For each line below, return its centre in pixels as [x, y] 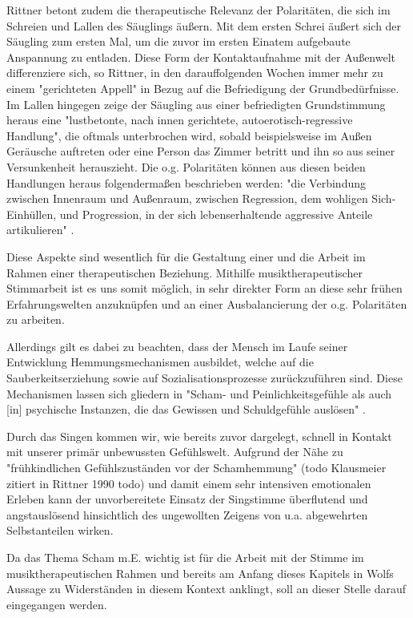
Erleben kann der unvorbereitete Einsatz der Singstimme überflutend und [187, 499]
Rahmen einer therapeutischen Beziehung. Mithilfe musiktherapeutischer [184, 272]
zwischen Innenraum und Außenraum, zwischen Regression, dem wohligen [187, 198]
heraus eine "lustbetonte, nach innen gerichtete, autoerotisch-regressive [180, 120]
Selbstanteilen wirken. [60, 530]
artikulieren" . [40, 230]
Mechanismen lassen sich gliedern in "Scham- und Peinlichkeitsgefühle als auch [199, 393]
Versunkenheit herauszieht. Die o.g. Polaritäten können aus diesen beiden [186, 166]
